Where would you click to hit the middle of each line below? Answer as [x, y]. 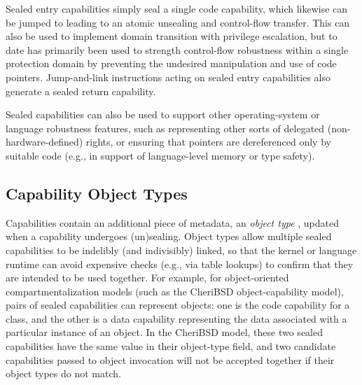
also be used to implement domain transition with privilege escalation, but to [172, 36]
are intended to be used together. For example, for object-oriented [147, 278]
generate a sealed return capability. [81, 91]
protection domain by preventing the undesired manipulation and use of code [171, 63]
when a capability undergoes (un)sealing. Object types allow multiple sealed [169, 236]
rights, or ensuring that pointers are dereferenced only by [208, 142]
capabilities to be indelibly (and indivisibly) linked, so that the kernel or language [181, 250]
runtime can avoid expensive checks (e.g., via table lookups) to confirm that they [180, 264]
